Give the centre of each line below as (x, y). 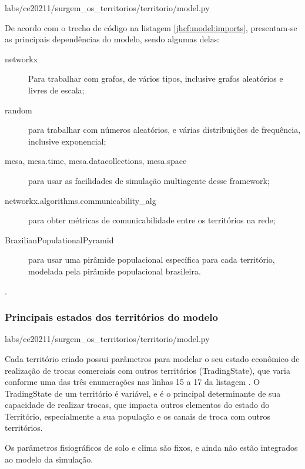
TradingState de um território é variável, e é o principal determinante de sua (143, 393)
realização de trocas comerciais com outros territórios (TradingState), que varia (148, 370)
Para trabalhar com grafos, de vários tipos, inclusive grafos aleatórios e (156, 78)
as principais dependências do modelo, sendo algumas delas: (113, 39)
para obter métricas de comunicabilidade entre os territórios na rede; (152, 220)
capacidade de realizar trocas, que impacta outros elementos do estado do (137, 405)
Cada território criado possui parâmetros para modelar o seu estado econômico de (152, 358)
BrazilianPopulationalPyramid (59, 239)
